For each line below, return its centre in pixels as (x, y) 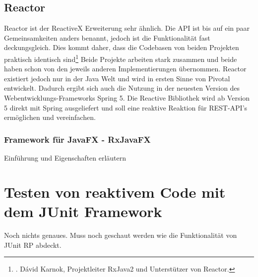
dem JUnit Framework (83, 211)
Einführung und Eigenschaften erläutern (65, 158)
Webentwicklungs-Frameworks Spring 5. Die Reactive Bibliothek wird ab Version (127, 98)
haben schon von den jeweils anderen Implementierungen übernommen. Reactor (125, 69)
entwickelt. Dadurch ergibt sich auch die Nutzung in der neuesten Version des (122, 88)
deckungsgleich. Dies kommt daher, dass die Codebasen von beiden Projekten (122, 47)
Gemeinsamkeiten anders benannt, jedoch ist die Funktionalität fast (107, 37)
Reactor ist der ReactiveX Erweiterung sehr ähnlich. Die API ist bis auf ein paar (127, 28)
